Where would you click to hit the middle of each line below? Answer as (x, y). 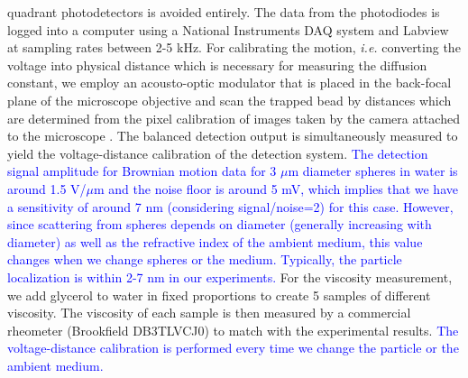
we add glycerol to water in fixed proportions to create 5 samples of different (219, 295)
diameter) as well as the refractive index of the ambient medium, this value (215, 241)
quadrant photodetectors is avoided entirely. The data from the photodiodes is (224, 12)
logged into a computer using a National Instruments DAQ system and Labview (228, 29)
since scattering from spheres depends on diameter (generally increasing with (220, 224)
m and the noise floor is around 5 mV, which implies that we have (276, 188)
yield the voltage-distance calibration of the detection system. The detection (218, 153)
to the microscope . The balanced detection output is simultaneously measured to (233, 136)
